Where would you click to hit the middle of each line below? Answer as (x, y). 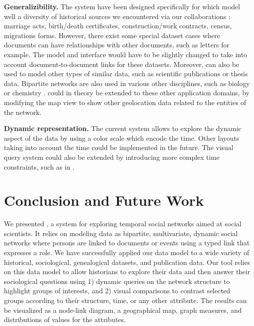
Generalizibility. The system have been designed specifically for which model (122, 6)
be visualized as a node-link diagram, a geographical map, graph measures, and (123, 310)
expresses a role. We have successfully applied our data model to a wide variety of (127, 252)
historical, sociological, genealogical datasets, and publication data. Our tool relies (127, 262)
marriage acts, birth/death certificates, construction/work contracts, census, (118, 26)
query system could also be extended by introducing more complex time (112, 157)
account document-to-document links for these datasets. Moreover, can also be (122, 64)
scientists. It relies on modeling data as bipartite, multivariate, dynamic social (121, 233)
